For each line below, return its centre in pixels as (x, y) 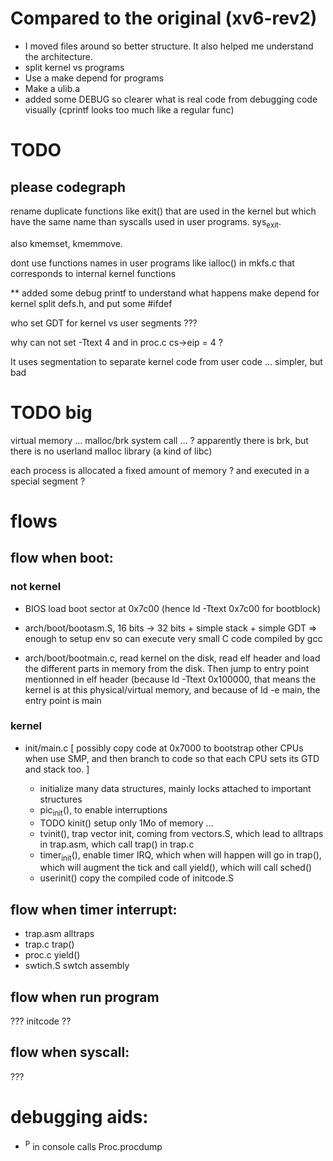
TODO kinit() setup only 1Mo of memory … (126, 823)
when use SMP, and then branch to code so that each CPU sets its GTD (172, 758)
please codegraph (68, 187)
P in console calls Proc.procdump (93, 1145)
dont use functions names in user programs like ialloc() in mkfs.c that (152, 263)
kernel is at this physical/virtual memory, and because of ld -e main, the (172, 689)
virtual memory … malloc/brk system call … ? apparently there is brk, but (159, 440)
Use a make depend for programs (94, 78)
